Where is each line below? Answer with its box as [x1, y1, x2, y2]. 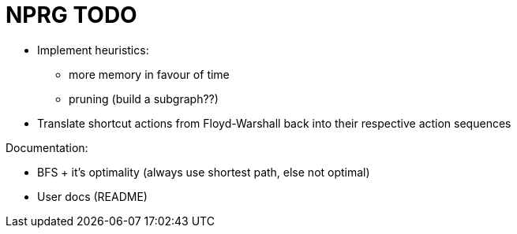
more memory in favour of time [69, 67, 230, 81]
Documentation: [6, 140, 88, 154]
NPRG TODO [6, 2, 137, 28]
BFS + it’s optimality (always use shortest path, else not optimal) [37, 165, 370, 179]
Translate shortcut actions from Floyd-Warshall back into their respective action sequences [37, 116, 511, 130]
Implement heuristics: [37, 43, 149, 57]
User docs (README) [37, 189, 148, 203]
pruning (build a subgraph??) [69, 91, 219, 106]
